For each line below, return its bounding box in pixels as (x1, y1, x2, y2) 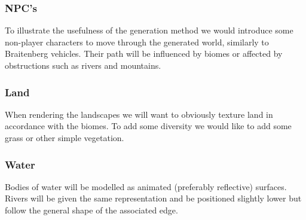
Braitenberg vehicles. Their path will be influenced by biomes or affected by (5, 47, 283, 60)
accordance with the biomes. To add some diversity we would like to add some (5, 120, 292, 132)
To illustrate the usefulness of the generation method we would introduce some (5, 24, 293, 36)
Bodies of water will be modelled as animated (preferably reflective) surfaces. (5, 180, 287, 192)
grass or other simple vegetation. (5, 132, 124, 143)
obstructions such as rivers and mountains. (5, 59, 161, 71)
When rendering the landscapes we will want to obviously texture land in (5, 108, 273, 120)
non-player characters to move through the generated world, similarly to (5, 35, 269, 48)
